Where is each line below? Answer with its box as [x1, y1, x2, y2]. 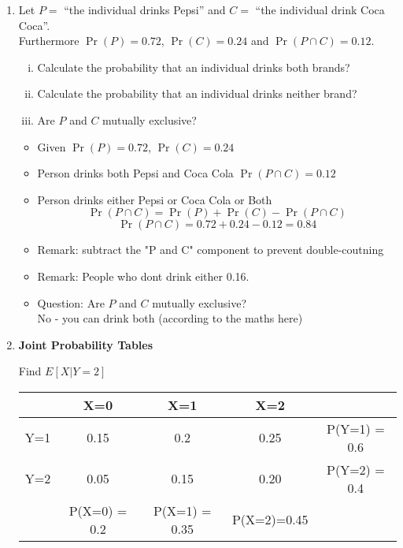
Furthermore [18, 32, 79, 49]
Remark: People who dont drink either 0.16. [37, 267, 250, 284]
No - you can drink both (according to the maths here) [37, 310, 303, 326]
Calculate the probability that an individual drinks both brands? [37, 58, 350, 75]
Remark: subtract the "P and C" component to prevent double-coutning [37, 241, 384, 258]
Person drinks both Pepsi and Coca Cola [37, 165, 234, 181]
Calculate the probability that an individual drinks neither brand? [37, 85, 357, 102]
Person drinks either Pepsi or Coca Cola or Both [37, 191, 272, 207]
